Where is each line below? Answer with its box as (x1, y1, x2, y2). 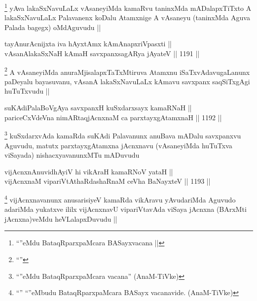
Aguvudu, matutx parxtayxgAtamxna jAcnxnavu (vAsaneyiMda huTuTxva (4, 140, 232, 150)
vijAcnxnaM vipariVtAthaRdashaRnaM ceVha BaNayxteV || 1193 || (4, 176, 211, 186)
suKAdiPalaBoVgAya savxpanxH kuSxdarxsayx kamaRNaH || (4, 102, 192, 113)
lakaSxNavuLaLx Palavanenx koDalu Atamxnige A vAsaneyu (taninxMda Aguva (4, 12, 250, 23)
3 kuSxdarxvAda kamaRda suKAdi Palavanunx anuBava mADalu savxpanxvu (4, 129, 241, 140)
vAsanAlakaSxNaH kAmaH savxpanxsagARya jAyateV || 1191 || (4, 48, 200, 59)
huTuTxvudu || (4, 86, 50, 96)
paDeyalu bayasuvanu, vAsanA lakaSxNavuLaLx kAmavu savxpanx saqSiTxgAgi (4, 76, 250, 86)
